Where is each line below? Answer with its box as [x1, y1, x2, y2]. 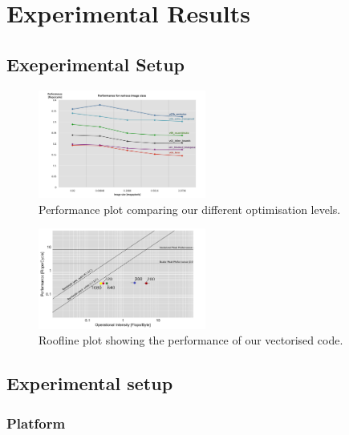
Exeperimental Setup [6, 51, 185, 76]
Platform [6, 413, 66, 433]
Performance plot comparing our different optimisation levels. [39, 200, 341, 217]
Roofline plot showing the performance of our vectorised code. [39, 332, 343, 348]
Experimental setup [6, 371, 173, 396]
